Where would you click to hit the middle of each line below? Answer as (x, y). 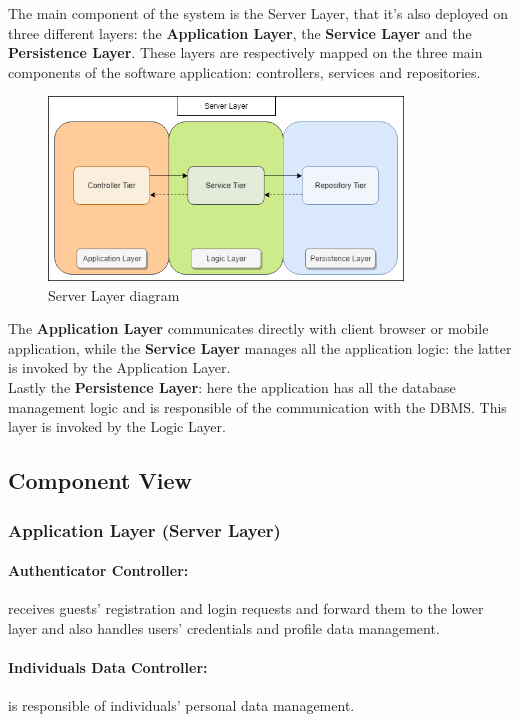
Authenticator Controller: (98, 570)
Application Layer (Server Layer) (144, 529)
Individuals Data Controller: (108, 667)
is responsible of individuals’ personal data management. (181, 705)
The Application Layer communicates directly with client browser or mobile (248, 328)
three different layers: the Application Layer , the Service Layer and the (240, 32)
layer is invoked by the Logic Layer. (117, 426)
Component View (100, 480)
